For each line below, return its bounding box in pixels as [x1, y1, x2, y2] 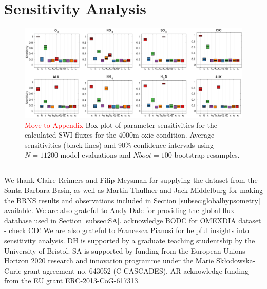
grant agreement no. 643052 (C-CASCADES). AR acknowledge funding [24, 265, 249, 276]
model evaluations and [60, 149, 131, 160]
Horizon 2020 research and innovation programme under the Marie [4, 255, 214, 266]
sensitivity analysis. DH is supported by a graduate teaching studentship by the [4, 235, 255, 245]
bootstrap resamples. [174, 149, 240, 160]
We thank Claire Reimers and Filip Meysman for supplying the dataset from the [4, 175, 258, 185]
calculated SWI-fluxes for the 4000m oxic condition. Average [25, 129, 215, 140]
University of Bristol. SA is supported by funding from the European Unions [4, 245, 245, 256]
